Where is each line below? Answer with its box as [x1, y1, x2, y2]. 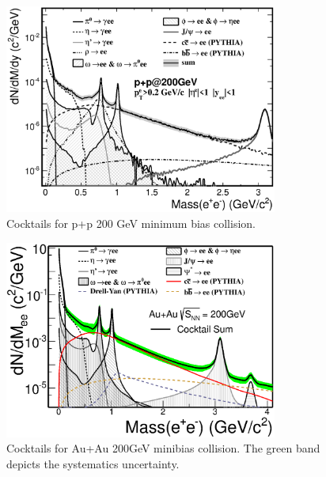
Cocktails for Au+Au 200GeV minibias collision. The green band [6, 440, 320, 456]
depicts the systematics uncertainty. [6, 455, 180, 471]
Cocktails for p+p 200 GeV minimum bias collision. [6, 214, 256, 231]
